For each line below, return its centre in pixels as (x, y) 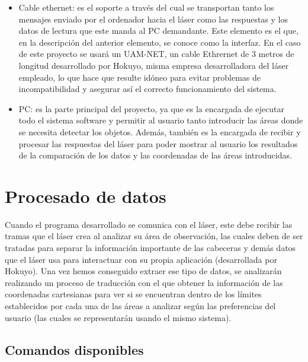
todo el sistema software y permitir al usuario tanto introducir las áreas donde (161, 120)
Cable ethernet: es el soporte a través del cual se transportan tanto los (146, 7)
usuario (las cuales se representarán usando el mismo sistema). (118, 317)
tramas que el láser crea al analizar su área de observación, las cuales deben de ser (154, 236)
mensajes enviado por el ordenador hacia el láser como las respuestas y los (153, 19)
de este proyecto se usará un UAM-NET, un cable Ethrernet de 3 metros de (156, 54)
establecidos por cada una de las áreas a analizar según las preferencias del (140, 306)
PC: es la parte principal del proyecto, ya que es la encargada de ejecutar (151, 108)
